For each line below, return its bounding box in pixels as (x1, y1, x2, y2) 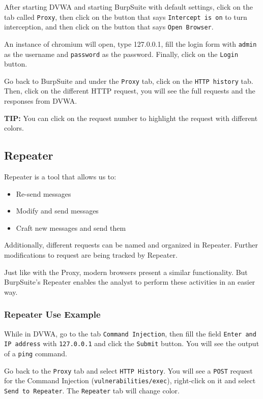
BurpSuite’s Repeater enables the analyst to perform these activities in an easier (4, 277, 255, 287)
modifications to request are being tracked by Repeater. (4, 250, 178, 260)
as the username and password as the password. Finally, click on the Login (4, 48, 239, 59)
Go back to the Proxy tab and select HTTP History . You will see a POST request (4, 365, 253, 376)
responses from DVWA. (4, 96, 77, 106)
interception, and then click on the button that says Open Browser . (4, 21, 214, 32)
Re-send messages (16, 188, 71, 199)
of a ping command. (4, 348, 67, 358)
